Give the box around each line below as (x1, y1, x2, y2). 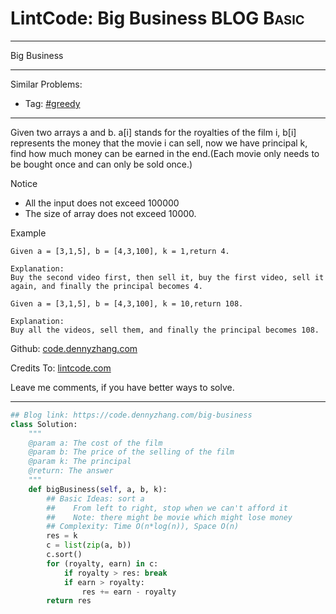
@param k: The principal (28, 457, 132, 467)
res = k (46, 531, 78, 541)
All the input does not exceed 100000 (24, 197, 180, 209)
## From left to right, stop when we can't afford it (46, 503, 288, 513)
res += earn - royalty (81, 587, 177, 597)
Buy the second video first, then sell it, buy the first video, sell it (10, 272, 325, 282)
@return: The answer (28, 466, 114, 476)
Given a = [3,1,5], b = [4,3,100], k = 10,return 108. (10, 298, 244, 309)
